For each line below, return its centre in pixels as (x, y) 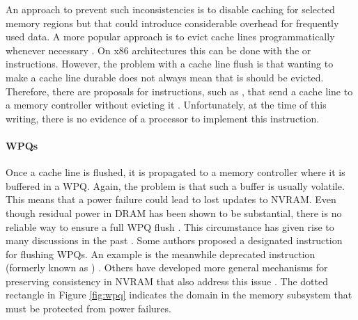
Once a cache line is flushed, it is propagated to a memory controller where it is (176, 172)
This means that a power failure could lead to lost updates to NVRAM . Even (171, 199)
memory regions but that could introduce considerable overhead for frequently (172, 23)
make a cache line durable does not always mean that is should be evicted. (165, 77)
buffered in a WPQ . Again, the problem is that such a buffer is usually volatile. (175, 185)
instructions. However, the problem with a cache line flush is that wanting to (170, 64)
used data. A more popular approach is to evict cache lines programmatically (170, 37)
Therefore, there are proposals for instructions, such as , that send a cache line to (179, 91)
